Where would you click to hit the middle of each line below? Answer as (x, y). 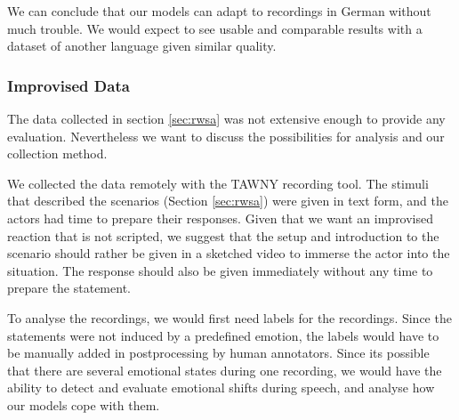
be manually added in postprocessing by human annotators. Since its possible (218, 353)
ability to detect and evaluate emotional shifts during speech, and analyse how (221, 388)
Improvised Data (68, 85)
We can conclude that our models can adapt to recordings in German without (219, 11)
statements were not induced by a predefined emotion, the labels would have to (223, 335)
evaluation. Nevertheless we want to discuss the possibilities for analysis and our (226, 136)
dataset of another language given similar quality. (142, 46)
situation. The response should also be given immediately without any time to (220, 270)
